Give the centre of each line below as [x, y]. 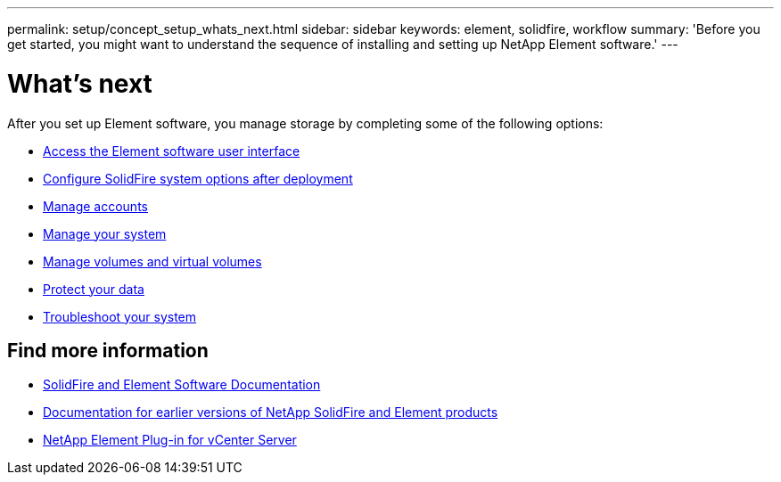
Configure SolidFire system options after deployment [198, 178]
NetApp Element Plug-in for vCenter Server [170, 440]
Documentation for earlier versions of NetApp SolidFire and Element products [271, 413]
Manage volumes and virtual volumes [152, 261]
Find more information [108, 350]
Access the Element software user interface [172, 151]
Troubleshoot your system [120, 316]
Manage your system [105, 233]
